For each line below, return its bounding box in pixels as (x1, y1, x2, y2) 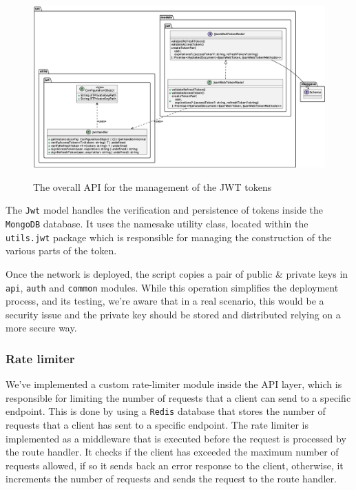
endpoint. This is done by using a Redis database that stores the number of (6, 404, 326, 418)
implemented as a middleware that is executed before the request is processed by (6, 431, 346, 445)
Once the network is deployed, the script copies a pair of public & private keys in (6, 266, 348, 280)
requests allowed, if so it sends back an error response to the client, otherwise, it (6, 458, 344, 472)
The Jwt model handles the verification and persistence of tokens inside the (6, 203, 323, 217)
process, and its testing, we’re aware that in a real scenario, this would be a (6, 294, 324, 308)
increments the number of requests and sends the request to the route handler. (6, 471, 337, 486)
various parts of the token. (6, 243, 117, 258)
